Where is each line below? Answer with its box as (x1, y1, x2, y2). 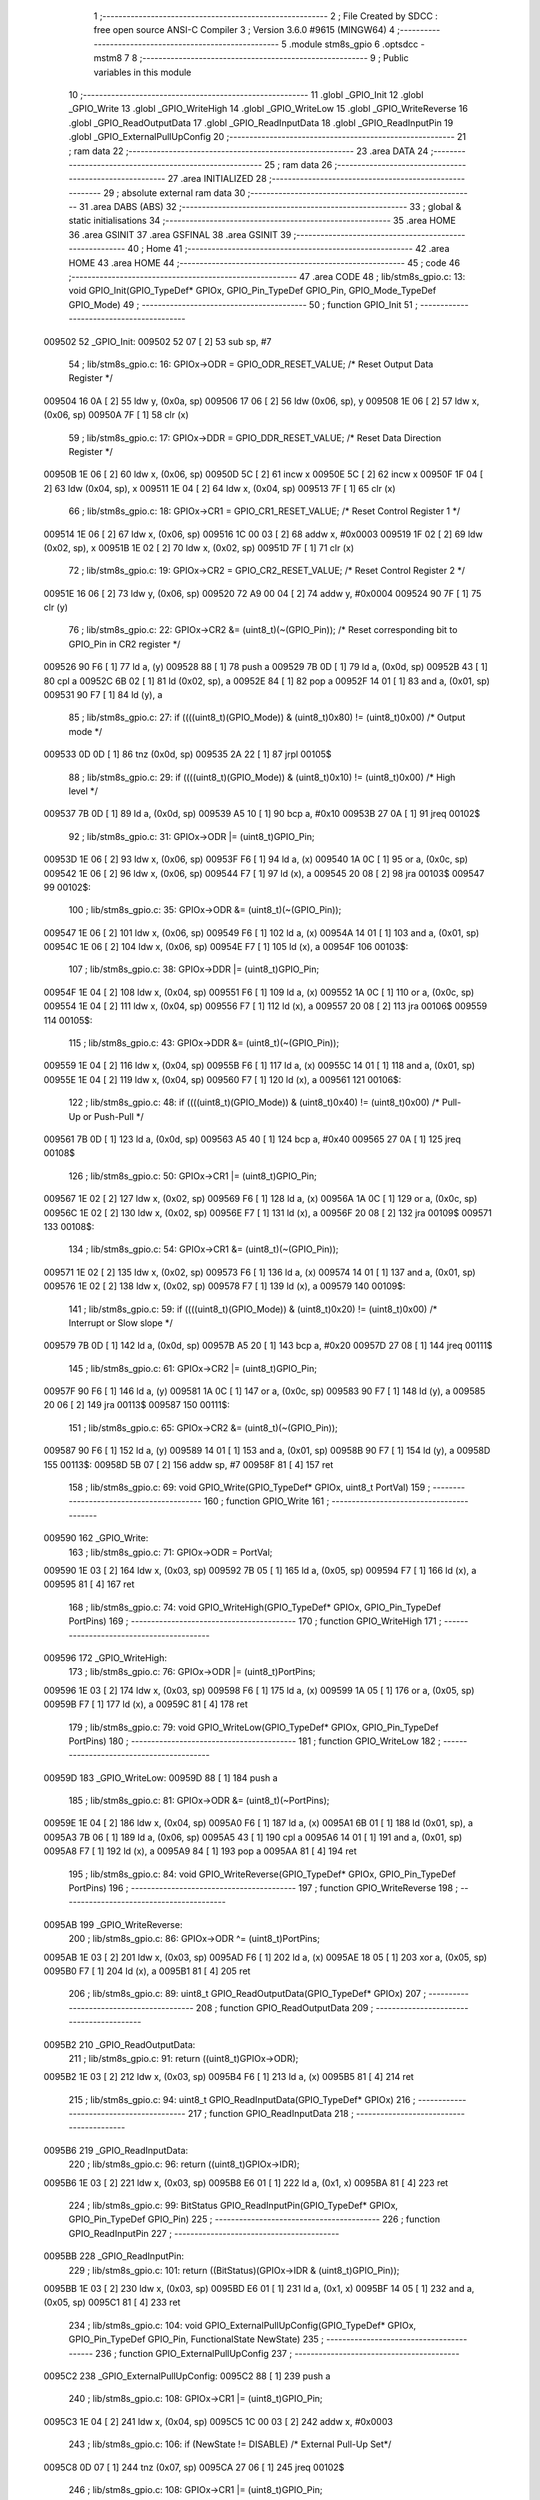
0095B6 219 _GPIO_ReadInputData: (43, 2144, 189, 2156)
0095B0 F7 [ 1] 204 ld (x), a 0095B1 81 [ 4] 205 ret (43, 1965, 251, 1977)
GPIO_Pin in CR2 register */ (68, 638, 181, 650)
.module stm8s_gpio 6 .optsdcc (288, 38, 419, 50)
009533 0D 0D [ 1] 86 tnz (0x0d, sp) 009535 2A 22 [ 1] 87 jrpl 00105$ (43, 748, 332, 760)
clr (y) (43, 601, 69, 614)
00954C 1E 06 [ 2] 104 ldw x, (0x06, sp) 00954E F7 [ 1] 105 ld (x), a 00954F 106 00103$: (43, 941, 409, 953)
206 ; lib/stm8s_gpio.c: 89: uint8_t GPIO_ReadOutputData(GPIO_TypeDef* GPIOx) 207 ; (68, 1988, 427, 2000)
